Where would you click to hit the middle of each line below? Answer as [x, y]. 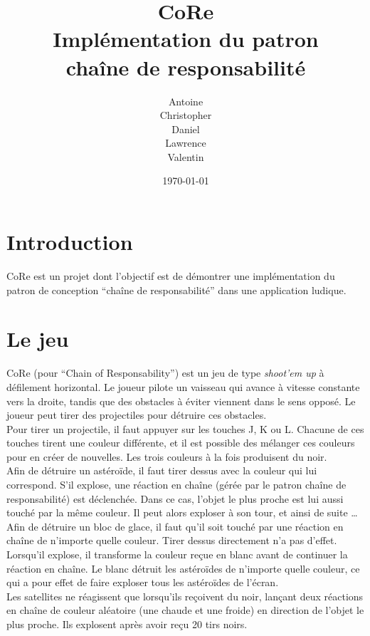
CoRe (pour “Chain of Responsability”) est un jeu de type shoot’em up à [165, 373]
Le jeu [38, 339]
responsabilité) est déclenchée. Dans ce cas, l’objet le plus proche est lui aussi [175, 498]
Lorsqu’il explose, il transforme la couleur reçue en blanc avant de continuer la [177, 554]
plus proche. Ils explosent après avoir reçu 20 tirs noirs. [127, 624]
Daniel [186, 129]
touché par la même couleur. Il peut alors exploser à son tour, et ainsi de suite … [182, 512]
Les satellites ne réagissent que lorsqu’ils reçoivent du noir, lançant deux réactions [185, 596]
